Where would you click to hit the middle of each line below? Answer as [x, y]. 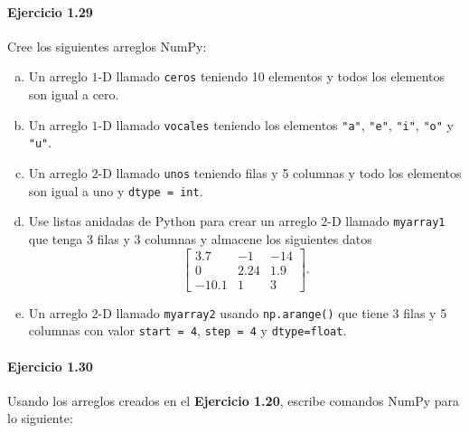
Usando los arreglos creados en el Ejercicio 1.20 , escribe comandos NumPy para [234, 400]
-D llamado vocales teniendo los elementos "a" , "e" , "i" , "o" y [276, 124]
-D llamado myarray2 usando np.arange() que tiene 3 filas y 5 [272, 312]
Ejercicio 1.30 [50, 366]
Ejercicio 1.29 [50, 11]
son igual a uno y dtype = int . [116, 190]
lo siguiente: [40, 418]
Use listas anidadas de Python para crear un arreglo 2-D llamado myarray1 [237, 221]
